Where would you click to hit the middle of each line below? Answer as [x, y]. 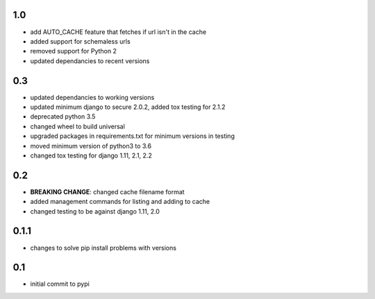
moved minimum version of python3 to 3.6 [91, 146]
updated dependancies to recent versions [90, 61]
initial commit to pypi [60, 284]
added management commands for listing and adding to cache [120, 202]
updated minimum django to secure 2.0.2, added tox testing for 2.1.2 [128, 107]
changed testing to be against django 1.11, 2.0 [95, 211]
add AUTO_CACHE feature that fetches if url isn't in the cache [118, 32]
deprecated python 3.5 [63, 117]
